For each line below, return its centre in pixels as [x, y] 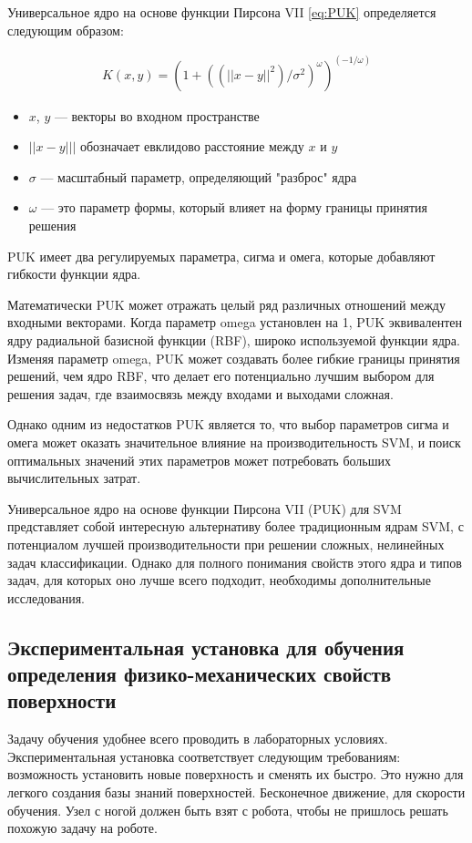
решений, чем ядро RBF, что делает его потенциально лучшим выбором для [221, 376]
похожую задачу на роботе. [82, 828]
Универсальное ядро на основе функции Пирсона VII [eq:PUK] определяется [222, 12]
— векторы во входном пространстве [157, 115]
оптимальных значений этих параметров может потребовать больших [199, 460]
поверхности [62, 700]
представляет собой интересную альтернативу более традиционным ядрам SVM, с [236, 526]
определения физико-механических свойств [200, 674]
